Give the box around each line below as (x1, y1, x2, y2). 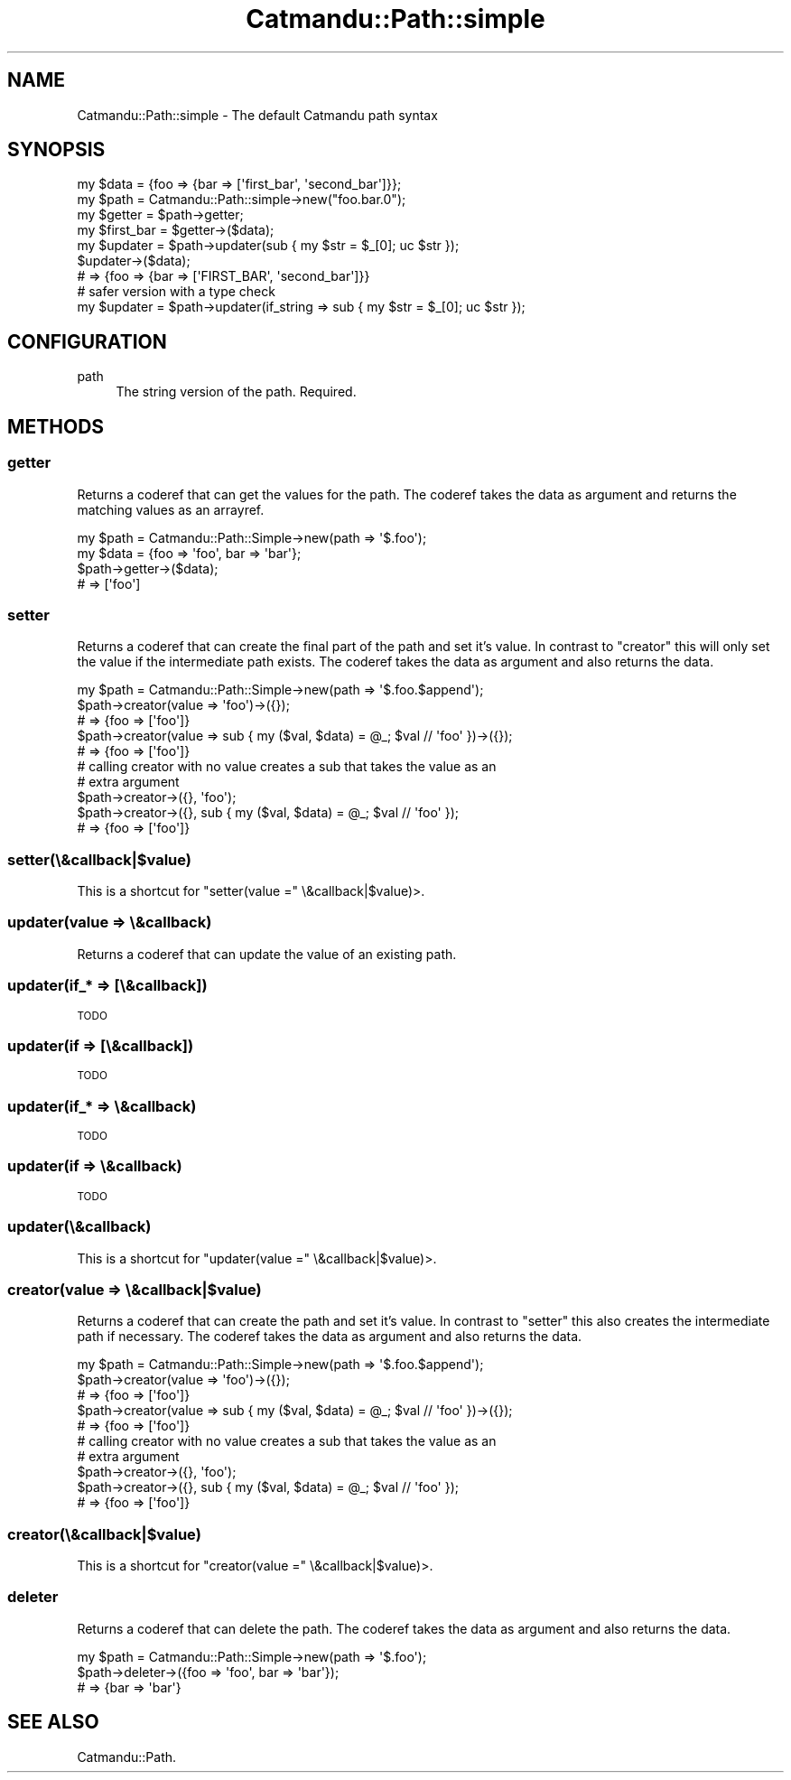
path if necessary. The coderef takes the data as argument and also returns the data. (77, 1328, 582, 1345)
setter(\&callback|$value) (7, 850, 191, 869)
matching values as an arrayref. (77, 501, 265, 517)
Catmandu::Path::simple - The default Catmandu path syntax (77, 107, 438, 123)
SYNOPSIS (7, 138, 106, 162)
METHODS (7, 415, 105, 438)
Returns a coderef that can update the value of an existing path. (77, 946, 457, 962)
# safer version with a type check (77, 284, 275, 300)
